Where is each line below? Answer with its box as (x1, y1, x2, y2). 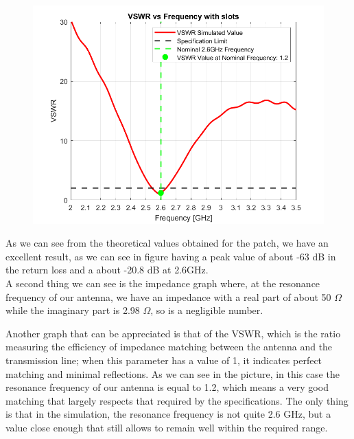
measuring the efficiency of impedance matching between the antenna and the (5, 339, 333, 354)
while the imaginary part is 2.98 (5, 303, 140, 317)
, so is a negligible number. (150, 303, 263, 317)
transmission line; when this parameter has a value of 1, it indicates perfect (5, 352, 322, 367)
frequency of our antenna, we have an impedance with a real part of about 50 (5, 289, 331, 304)
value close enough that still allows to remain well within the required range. (5, 420, 328, 434)
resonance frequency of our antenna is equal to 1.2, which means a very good (5, 380, 329, 394)
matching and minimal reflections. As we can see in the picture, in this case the (5, 366, 340, 381)
